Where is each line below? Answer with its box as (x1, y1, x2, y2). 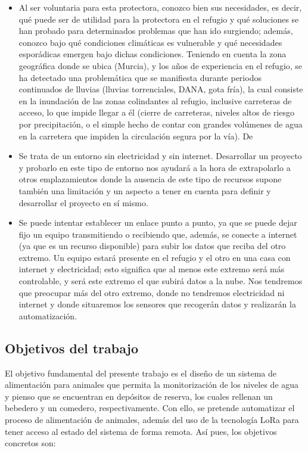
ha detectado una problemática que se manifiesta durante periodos (18, 71, 262, 83)
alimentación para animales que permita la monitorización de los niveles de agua (5, 378, 299, 391)
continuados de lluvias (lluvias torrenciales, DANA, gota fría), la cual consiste (18, 83, 303, 95)
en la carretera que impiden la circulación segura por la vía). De (18, 129, 253, 142)
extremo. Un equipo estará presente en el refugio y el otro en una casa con (18, 251, 291, 263)
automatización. (18, 309, 77, 322)
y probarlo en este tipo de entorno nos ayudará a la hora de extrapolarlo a (18, 161, 291, 173)
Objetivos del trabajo (5, 338, 139, 357)
